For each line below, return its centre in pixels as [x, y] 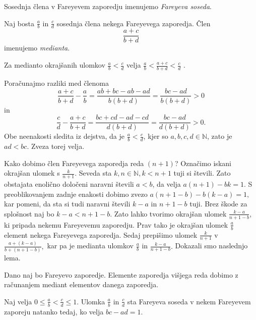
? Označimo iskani [203, 163]
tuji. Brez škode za [218, 204]
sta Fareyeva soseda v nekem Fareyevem [189, 301]
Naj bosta [19, 23]
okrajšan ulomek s [32, 173]
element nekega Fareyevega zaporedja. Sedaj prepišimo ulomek [101, 234]
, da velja [167, 184]
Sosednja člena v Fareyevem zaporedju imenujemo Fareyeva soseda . [108, 6]
